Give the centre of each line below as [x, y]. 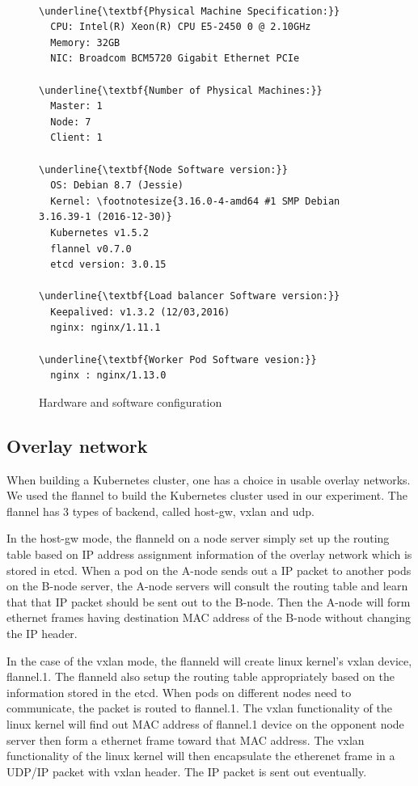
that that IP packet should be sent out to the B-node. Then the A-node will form [209, 601]
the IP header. [42, 633]
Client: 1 [76, 138]
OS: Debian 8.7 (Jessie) [117, 186]
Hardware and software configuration [131, 401]
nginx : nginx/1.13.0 [108, 376]
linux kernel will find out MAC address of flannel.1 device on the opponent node [205, 723]
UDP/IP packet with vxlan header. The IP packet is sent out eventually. [187, 771]
